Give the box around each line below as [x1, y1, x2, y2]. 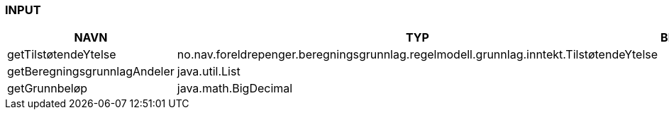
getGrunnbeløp [7, 81, 88, 96]
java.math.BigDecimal [177, 81, 293, 96]
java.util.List [177, 64, 240, 79]
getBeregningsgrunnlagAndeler [7, 64, 175, 79]
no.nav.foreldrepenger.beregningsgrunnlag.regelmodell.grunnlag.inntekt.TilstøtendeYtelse [177, 47, 658, 62]
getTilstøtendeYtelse [7, 47, 116, 62]
